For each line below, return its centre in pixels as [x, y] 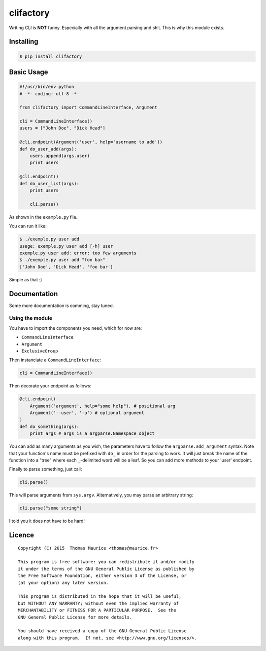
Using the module [31, 318]
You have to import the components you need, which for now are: [76, 328]
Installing [24, 42]
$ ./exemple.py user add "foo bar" [62, 260]
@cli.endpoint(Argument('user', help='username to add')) [91, 142]
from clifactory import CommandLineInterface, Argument [88, 108]
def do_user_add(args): [48, 149]
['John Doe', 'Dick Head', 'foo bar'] [66, 267]
